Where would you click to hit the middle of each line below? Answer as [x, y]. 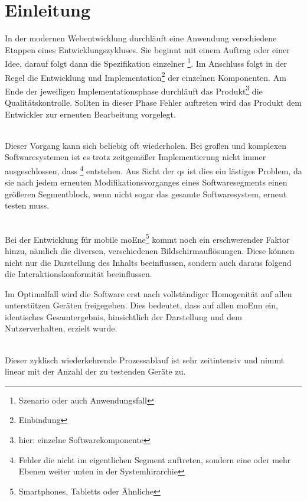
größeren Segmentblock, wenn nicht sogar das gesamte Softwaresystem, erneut [146, 193]
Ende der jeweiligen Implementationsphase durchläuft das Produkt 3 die [134, 90]
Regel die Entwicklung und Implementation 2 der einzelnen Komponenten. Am [146, 76]
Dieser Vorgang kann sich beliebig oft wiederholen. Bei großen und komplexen [146, 145]
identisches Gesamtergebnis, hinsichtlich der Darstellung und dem [123, 316]
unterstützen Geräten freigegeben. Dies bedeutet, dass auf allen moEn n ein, [141, 305]
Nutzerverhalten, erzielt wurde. [61, 328]
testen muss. [27, 205]
